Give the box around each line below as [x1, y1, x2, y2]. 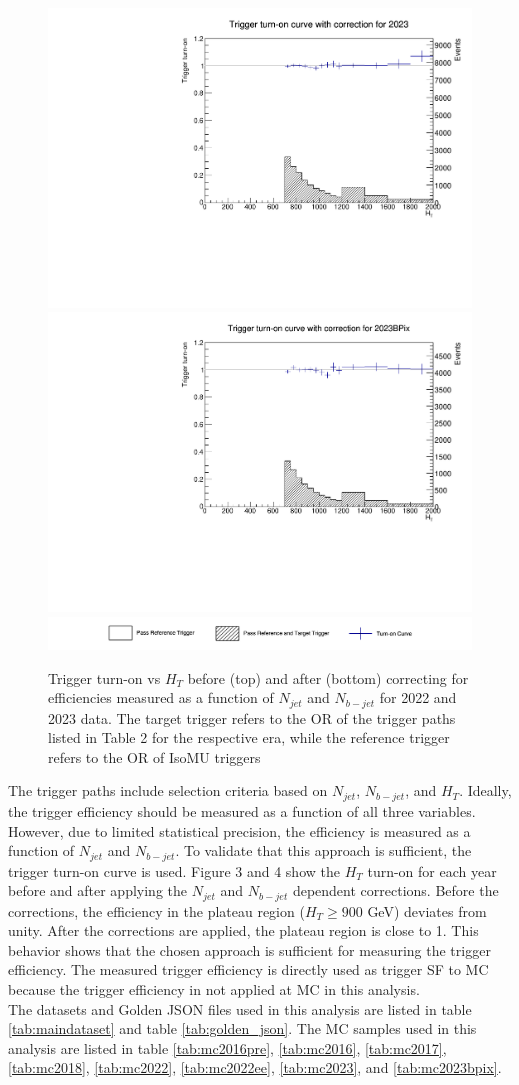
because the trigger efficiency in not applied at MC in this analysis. [8, 978, 420, 999]
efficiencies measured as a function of [48, 687, 274, 708]
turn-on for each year [367, 860, 497, 881]
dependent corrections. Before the [292, 880, 499, 901]
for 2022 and [379, 687, 457, 708]
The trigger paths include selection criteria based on [8, 780, 328, 801]
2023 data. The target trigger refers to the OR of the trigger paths [48, 707, 456, 728]
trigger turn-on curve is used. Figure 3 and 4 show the [8, 860, 340, 881]
